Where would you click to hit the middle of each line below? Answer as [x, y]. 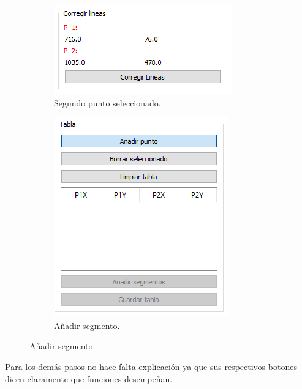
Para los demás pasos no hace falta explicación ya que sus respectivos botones [151, 366]
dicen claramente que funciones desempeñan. [89, 378]
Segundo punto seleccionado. [108, 102]
